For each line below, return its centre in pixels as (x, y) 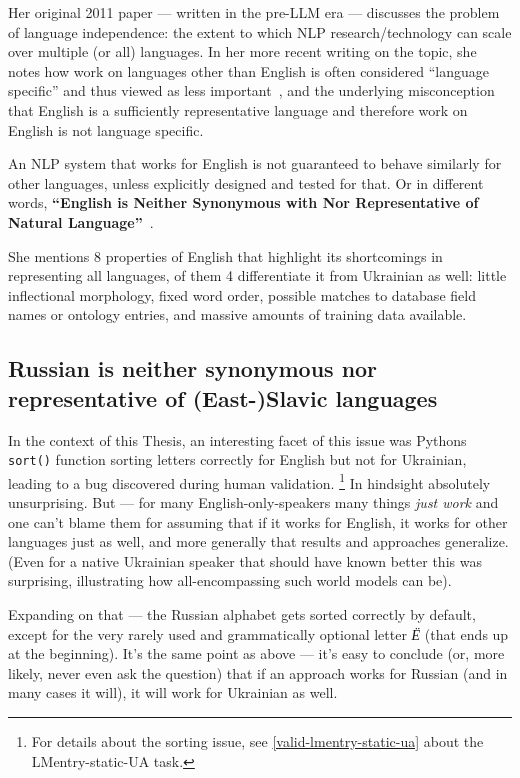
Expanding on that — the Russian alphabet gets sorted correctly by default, (242, 613)
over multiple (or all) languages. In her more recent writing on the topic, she (242, 51)
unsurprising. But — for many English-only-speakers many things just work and (253, 502)
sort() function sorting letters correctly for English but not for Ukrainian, (237, 459)
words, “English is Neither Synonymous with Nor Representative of (243, 202)
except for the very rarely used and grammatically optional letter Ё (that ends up (258, 633)
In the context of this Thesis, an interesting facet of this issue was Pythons (237, 439)
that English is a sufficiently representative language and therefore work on (238, 109)
